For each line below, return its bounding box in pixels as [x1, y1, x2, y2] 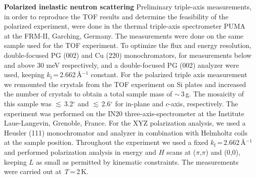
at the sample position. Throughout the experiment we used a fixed [4, 137, 209, 147]
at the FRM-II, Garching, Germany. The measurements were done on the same [4, 30, 244, 41]
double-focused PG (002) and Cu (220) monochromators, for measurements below [4, 49, 252, 60]
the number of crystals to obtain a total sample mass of [4, 89, 172, 99]
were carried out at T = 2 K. [4, 166, 88, 177]
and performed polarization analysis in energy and [4, 146, 156, 157]
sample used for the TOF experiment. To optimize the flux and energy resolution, [4, 40, 252, 50]
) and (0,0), [206, 146, 241, 157]
